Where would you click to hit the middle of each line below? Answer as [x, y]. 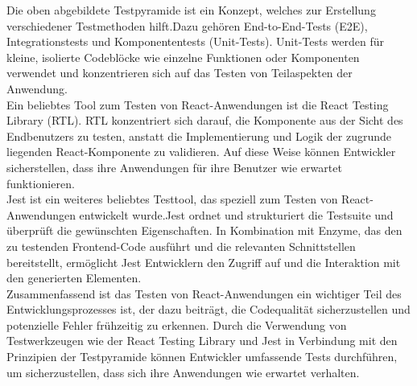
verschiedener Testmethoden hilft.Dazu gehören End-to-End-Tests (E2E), [187, 25]
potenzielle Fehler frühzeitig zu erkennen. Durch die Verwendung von [177, 324]
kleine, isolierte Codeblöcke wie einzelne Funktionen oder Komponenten [183, 57]
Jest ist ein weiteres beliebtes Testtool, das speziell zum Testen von [172, 199]
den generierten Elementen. [74, 278]
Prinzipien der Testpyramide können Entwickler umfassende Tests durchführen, [202, 357]
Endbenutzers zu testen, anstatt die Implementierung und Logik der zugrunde [199, 136]
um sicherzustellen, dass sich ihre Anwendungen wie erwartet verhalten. [183, 372]
